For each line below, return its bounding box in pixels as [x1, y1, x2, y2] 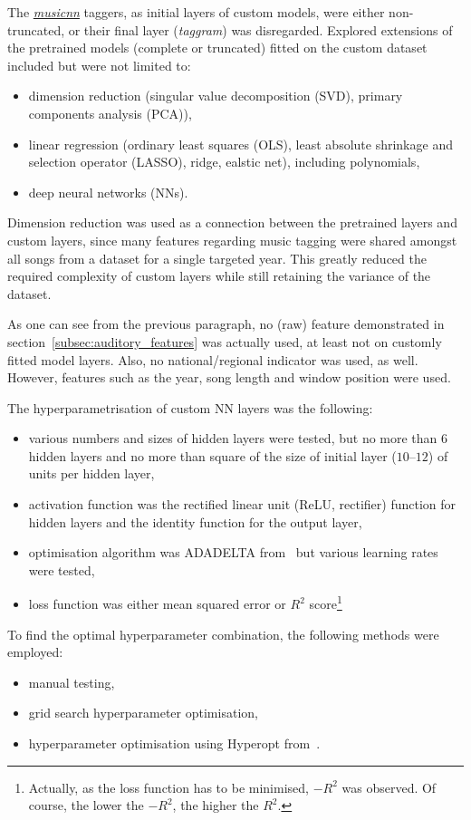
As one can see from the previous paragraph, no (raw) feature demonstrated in [7, 314, 445, 333]
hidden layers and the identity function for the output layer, [28, 512, 362, 531]
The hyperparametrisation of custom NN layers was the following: [7, 398, 373, 417]
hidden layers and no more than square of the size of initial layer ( [28, 446, 397, 465]
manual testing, [28, 672, 115, 691]
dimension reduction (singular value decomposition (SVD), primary [28, 86, 403, 105]
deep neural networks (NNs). [28, 182, 188, 201]
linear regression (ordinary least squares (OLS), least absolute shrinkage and [28, 134, 453, 153]
